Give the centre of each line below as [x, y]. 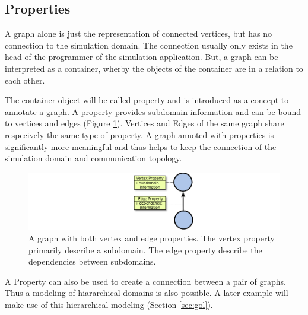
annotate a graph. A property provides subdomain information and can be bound [153, 111]
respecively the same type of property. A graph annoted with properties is [139, 134]
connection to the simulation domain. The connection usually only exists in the [149, 45]
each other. [25, 80]
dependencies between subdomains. [92, 261]
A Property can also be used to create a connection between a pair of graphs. [145, 281]
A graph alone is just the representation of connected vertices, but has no [139, 34]
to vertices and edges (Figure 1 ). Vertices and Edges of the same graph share [145, 123]
